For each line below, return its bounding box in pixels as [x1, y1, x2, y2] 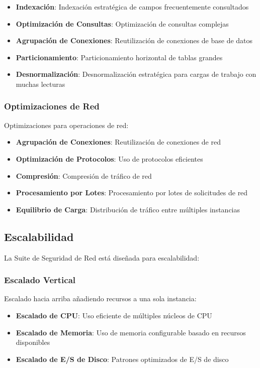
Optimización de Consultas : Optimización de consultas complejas [16, 18, 229, 29]
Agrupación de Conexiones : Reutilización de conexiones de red [16, 137, 221, 147]
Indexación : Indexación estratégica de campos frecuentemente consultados [16, 2, 249, 12]
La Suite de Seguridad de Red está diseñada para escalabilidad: [4, 252, 200, 263]
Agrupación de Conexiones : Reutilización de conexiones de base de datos [16, 35, 253, 46]
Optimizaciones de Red [4, 100, 100, 112]
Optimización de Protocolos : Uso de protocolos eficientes [16, 153, 203, 164]
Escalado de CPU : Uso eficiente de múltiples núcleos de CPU [16, 310, 212, 320]
